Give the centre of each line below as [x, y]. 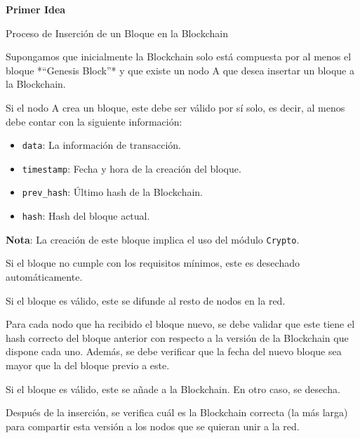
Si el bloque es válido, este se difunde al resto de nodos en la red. [146, 300]
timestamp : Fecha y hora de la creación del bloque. [132, 168]
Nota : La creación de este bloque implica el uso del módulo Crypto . [153, 239]
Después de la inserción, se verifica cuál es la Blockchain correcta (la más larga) [177, 412]
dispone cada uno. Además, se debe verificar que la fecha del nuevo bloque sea [174, 351]
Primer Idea [36, 9]
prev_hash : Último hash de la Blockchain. [112, 192]
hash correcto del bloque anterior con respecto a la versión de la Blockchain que [177, 337]
